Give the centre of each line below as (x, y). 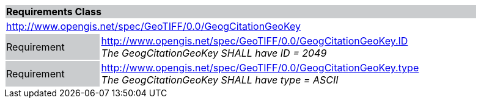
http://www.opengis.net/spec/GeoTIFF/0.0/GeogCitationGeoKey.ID (255, 41)
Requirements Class (54, 12)
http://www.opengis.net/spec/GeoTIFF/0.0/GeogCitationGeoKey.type (260, 68)
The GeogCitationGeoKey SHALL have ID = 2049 (214, 53)
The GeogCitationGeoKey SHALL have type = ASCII (220, 80)
